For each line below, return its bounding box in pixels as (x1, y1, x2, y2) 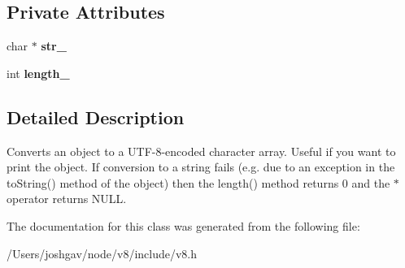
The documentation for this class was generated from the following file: (7, 217, 360, 234)
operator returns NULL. (7, 190, 127, 207)
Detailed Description (7, 104, 185, 129)
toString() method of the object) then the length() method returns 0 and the (7, 174, 390, 191)
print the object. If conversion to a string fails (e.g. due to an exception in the (7, 158, 395, 175)
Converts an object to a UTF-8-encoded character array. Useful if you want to (7, 142, 396, 159)
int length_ (7, 64, 70, 81)
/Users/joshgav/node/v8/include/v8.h (7, 244, 198, 262)
